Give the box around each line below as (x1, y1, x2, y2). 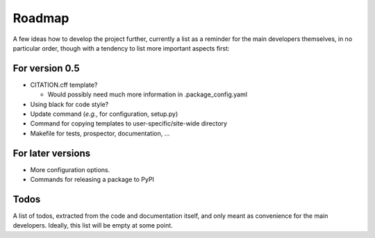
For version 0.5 (12, 62, 80, 74)
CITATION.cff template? (30, 80, 98, 89)
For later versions (12, 147, 90, 159)
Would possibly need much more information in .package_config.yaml (47, 90, 248, 99)
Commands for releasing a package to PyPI (30, 176, 154, 184)
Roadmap (12, 10, 69, 26)
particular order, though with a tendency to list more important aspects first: (12, 44, 230, 52)
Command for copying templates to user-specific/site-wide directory (30, 119, 228, 128)
